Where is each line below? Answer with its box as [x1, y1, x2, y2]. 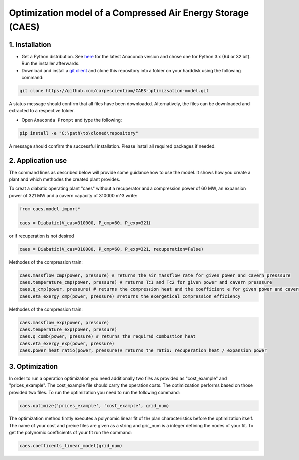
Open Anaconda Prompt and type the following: [21, 117, 122, 123]
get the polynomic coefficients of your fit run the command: [9, 430, 132, 436]
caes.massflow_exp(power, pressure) [19, 320, 110, 325]
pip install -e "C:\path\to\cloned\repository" [19, 130, 138, 136]
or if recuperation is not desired [9, 233, 74, 239]
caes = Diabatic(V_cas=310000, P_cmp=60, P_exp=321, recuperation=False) [19, 246, 204, 252]
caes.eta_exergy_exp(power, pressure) [19, 340, 115, 346]
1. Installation [9, 40, 52, 49]
